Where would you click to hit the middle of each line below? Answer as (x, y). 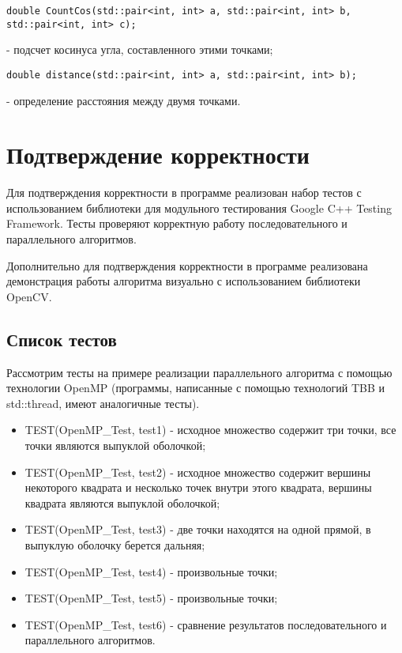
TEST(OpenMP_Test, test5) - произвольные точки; (151, 598)
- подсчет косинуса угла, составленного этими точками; (140, 49)
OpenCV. (29, 296)
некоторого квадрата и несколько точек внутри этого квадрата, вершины (198, 487)
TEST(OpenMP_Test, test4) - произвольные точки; (151, 571)
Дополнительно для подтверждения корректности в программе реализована (187, 265)
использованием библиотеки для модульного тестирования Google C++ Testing (199, 208)
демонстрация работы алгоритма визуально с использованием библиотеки (184, 281)
